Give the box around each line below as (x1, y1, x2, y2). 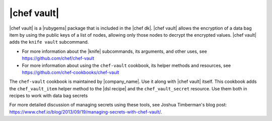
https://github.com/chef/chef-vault (22, 55, 94, 61)
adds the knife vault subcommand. (9, 39, 89, 45)
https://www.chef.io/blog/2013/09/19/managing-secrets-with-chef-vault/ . (9, 108, 162, 115)
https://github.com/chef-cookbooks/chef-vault (22, 69, 119, 75)
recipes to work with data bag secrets (9, 93, 88, 99)
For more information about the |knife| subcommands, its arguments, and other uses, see (22, 48, 208, 54)
